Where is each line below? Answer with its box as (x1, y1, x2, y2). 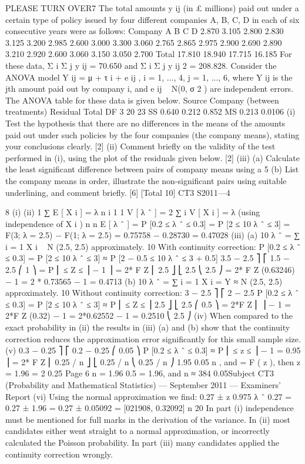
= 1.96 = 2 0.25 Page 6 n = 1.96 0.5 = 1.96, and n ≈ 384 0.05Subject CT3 (5, 367, 274, 379)
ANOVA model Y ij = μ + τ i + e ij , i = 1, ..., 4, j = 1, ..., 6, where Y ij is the (5, 71, 293, 83)
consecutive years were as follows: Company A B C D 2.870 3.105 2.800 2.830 (5, 25, 284, 37)
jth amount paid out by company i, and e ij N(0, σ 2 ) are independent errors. (5, 82, 294, 95)
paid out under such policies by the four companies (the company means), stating (5, 128, 300, 141)
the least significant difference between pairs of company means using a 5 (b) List (5, 163, 299, 175)
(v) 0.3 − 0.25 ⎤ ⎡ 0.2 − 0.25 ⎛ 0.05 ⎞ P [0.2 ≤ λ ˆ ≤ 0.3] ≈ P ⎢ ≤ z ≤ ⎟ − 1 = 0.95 (5, 344, 301, 356)
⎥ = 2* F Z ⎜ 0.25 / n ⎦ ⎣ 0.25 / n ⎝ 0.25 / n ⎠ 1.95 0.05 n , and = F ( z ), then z (5, 355, 300, 368)
